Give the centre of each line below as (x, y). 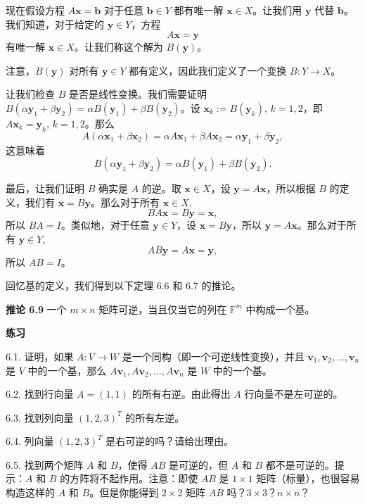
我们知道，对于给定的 (55, 24)
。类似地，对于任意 (105, 225)
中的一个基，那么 (67, 370)
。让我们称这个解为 (119, 47)
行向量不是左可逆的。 (294, 394)
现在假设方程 (35, 10)
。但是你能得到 (124, 492)
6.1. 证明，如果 (40, 356)
